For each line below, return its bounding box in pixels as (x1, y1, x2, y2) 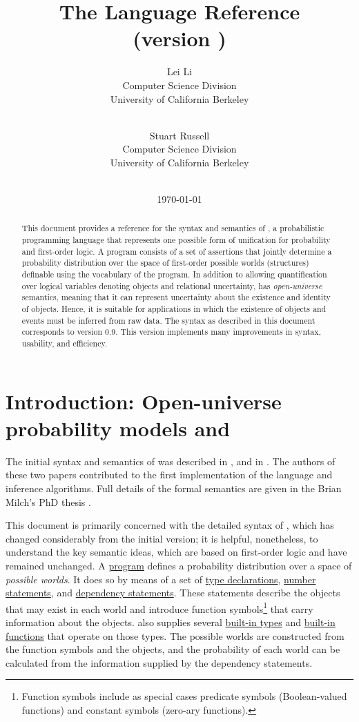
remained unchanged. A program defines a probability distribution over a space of (6, 558, 352, 572)
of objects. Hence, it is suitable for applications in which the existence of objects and (21, 303, 327, 315)
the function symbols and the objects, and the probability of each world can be (6, 642, 340, 656)
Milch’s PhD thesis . (6, 494, 91, 509)
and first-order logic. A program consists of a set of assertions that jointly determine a (21, 245, 332, 257)
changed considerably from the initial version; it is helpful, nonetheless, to (6, 531, 318, 545)
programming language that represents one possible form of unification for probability (21, 234, 331, 246)
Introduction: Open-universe (6, 387, 282, 415)
